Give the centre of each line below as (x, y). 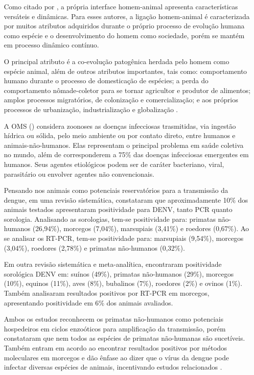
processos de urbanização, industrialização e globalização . (91, 109)
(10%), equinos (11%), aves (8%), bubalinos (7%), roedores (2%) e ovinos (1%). (123, 283)
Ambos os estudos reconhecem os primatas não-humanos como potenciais (114, 319)
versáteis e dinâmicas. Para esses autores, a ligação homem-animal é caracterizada (127, 16)
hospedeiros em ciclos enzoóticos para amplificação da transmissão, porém (115, 328)
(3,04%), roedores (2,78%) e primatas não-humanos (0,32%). (94, 247)
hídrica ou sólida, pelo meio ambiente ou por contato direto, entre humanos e (120, 135)
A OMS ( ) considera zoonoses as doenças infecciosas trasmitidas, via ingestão (120, 126)
